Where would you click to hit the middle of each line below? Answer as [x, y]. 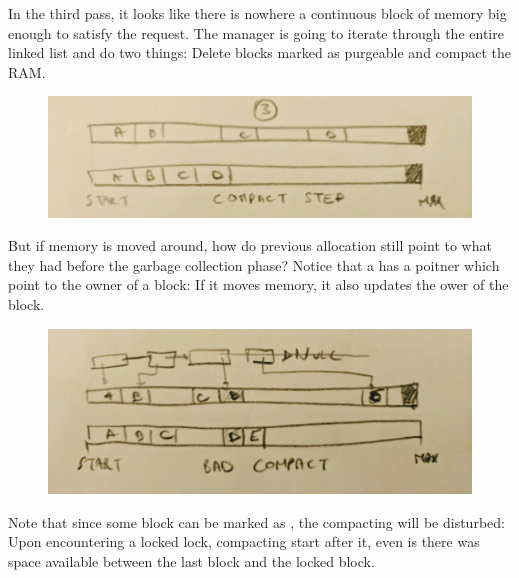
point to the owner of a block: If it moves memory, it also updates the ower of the [258, 284]
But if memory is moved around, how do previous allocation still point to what [250, 245]
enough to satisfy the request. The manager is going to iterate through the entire [256, 32]
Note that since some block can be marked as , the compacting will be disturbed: [256, 521]
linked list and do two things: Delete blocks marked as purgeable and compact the [260, 52]
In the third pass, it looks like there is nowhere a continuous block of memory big [257, 13]
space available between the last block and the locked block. [191, 561]
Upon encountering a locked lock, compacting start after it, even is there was [244, 541]
